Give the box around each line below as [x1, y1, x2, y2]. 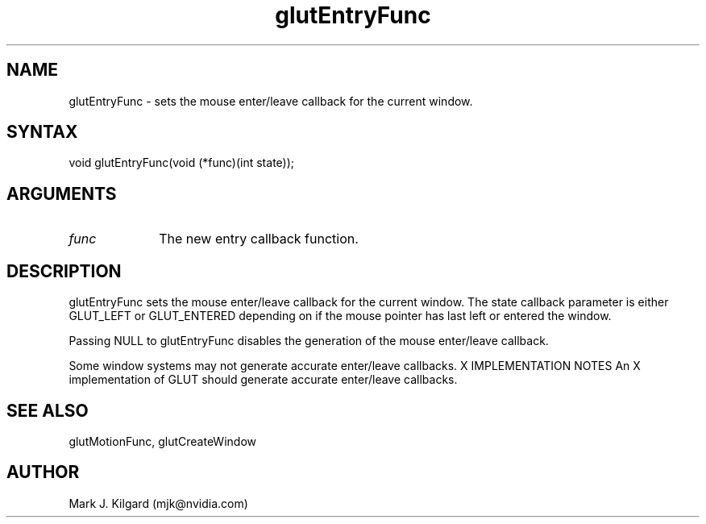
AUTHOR [6, 462, 80, 483]
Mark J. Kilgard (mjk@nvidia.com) [69, 496, 248, 510]
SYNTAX [6, 122, 78, 143]
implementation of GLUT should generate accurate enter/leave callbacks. [69, 372, 458, 387]
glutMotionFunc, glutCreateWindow [69, 434, 256, 448]
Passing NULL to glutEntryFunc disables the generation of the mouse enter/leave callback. [69, 334, 549, 348]
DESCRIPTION [6, 260, 122, 281]
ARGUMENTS [6, 183, 117, 204]
